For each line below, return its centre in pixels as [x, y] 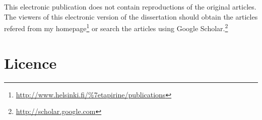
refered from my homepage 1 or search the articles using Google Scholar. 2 [116, 27]
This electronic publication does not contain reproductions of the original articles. [130, 7]
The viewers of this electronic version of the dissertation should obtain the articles [131, 16]
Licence [30, 63]
